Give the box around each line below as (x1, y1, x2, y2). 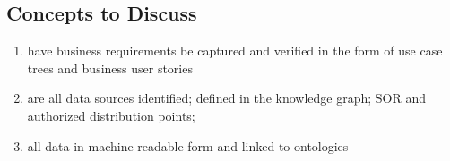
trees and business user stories (27, 58, 193, 77)
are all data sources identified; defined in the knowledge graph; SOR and (27, 89, 427, 107)
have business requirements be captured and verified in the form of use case (27, 41, 443, 60)
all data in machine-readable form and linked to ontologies (27, 136, 349, 155)
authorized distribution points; (27, 106, 195, 124)
